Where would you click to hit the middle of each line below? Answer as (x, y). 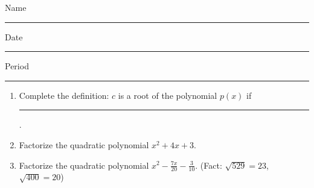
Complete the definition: (64, 95)
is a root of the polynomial (168, 95)
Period (17, 66)
